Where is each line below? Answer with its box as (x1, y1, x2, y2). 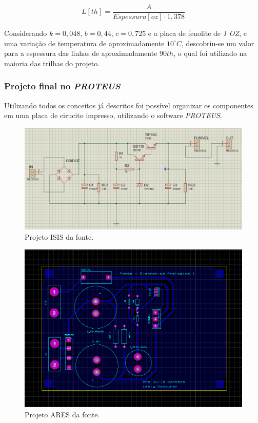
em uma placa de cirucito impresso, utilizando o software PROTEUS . (4, 110, 222, 121)
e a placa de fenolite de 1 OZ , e (148, 28, 247, 39)
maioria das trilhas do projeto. (4, 57, 100, 68)
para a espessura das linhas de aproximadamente (4, 48, 157, 59)
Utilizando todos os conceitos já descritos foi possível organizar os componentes (4, 100, 253, 110)
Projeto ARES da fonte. (25, 409, 100, 419)
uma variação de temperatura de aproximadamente (4, 37, 165, 48)
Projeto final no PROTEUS (4, 80, 121, 92)
